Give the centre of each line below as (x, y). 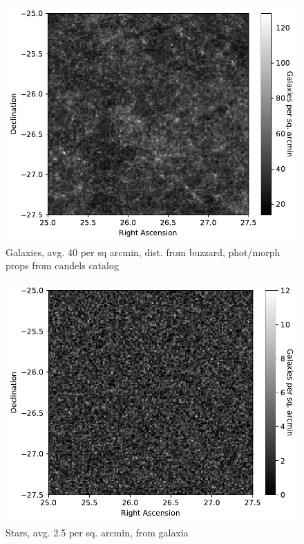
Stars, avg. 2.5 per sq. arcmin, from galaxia (97, 532)
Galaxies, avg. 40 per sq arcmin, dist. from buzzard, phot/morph (143, 252)
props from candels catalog (62, 265)
